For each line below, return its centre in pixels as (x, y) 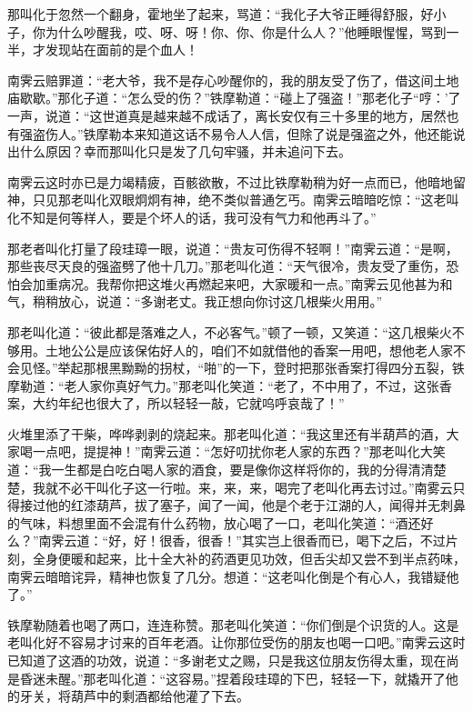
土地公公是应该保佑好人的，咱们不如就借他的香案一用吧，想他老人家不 (255, 350)
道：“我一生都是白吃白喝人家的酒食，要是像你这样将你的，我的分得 (208, 470)
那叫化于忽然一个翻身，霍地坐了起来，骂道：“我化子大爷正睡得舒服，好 (221, 14)
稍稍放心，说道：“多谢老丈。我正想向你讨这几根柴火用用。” (207, 301)
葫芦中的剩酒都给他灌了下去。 (160, 696)
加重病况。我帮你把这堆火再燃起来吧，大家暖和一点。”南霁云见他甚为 (236, 283)
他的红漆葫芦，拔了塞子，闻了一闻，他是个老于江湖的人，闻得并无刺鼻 (255, 505)
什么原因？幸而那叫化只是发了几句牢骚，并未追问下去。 (185, 151)
